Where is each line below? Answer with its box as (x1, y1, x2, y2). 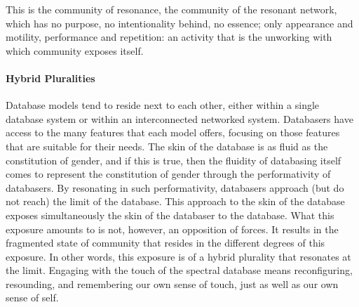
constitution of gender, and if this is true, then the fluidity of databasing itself (6, 152, 341, 167)
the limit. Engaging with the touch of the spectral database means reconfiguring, (6, 263, 353, 277)
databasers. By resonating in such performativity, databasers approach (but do (6, 180, 344, 195)
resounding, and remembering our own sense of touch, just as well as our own (6, 276, 339, 291)
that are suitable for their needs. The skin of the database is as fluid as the (6, 138, 328, 153)
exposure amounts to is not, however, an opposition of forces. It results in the (6, 221, 339, 236)
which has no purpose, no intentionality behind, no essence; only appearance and (6, 15, 353, 30)
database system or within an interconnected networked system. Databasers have (6, 111, 353, 126)
